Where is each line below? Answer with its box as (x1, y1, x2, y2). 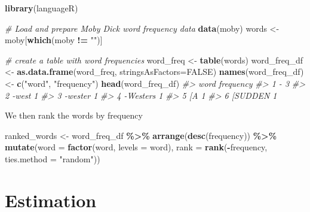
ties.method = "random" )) (5, 152, 100, 165)
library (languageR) (5, 2, 78, 14)
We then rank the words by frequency (5, 109, 143, 122)
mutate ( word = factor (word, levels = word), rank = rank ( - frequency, (5, 141, 268, 153)
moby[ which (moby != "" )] (5, 34, 103, 46)
